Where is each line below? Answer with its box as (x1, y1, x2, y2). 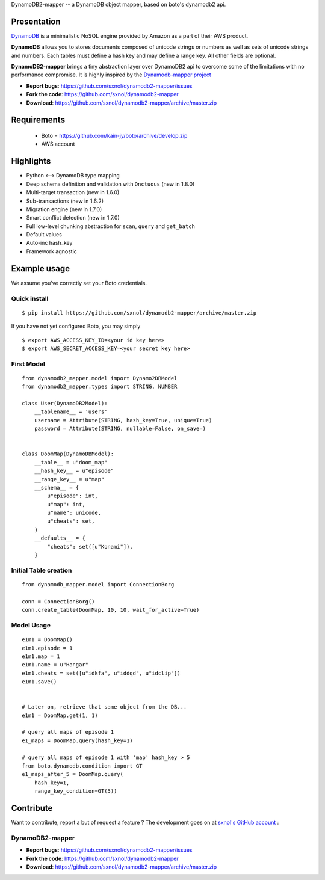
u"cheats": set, (47, 518, 95, 525)
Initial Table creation (11, 566, 72, 574)
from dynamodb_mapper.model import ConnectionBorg (22, 581, 175, 588)
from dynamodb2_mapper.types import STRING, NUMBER (22, 383, 178, 390)
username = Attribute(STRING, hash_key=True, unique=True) (34, 417, 212, 423)
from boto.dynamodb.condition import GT (22, 762, 143, 769)
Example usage (11, 263, 70, 274)
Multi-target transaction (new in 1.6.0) (26, 189, 120, 196)
